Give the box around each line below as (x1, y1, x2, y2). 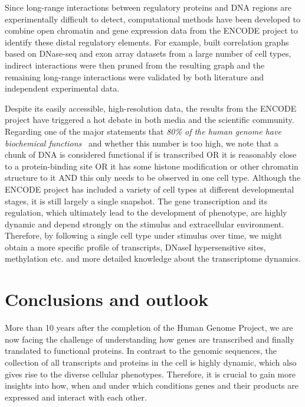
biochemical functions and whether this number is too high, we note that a (5, 136, 278, 149)
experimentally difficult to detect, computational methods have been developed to (5, 12, 301, 25)
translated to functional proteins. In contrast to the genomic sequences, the (5, 344, 277, 357)
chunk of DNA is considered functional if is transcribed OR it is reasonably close (5, 148, 297, 161)
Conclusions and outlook (5, 287, 209, 311)
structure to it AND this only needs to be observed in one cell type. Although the (5, 171, 301, 184)
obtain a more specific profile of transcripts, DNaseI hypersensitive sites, (5, 240, 266, 253)
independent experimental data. (5, 82, 120, 95)
